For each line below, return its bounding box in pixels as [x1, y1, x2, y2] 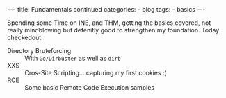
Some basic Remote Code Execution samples [24, 84, 155, 91]
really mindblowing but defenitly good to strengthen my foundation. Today [7, 26, 220, 34]
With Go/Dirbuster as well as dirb [24, 54, 121, 62]
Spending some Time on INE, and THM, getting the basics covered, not [7, 19, 211, 27]
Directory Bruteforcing [7, 47, 72, 55]
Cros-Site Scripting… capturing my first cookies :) [24, 69, 167, 77]
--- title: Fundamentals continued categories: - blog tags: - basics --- [7, 6, 206, 13]
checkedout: [7, 33, 43, 41]
